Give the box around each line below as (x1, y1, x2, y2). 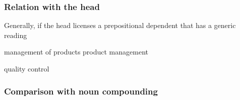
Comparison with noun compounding (4, 84, 158, 97)
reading (4, 29, 27, 40)
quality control (4, 63, 49, 73)
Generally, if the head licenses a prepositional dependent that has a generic (4, 20, 236, 30)
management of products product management (4, 46, 148, 57)
